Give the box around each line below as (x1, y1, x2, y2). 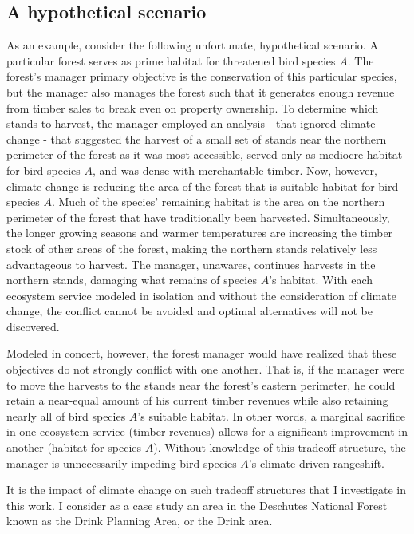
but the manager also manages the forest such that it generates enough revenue (6, 83, 395, 100)
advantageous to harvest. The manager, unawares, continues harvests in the (6, 255, 376, 272)
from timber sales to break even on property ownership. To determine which (6, 99, 379, 116)
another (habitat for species (6, 439, 142, 456)
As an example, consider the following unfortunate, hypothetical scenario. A (6, 37, 378, 53)
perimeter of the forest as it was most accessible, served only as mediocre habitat (6, 146, 403, 163)
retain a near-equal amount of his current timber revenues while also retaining (6, 392, 388, 409)
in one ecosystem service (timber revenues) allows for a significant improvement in (6, 423, 408, 440)
